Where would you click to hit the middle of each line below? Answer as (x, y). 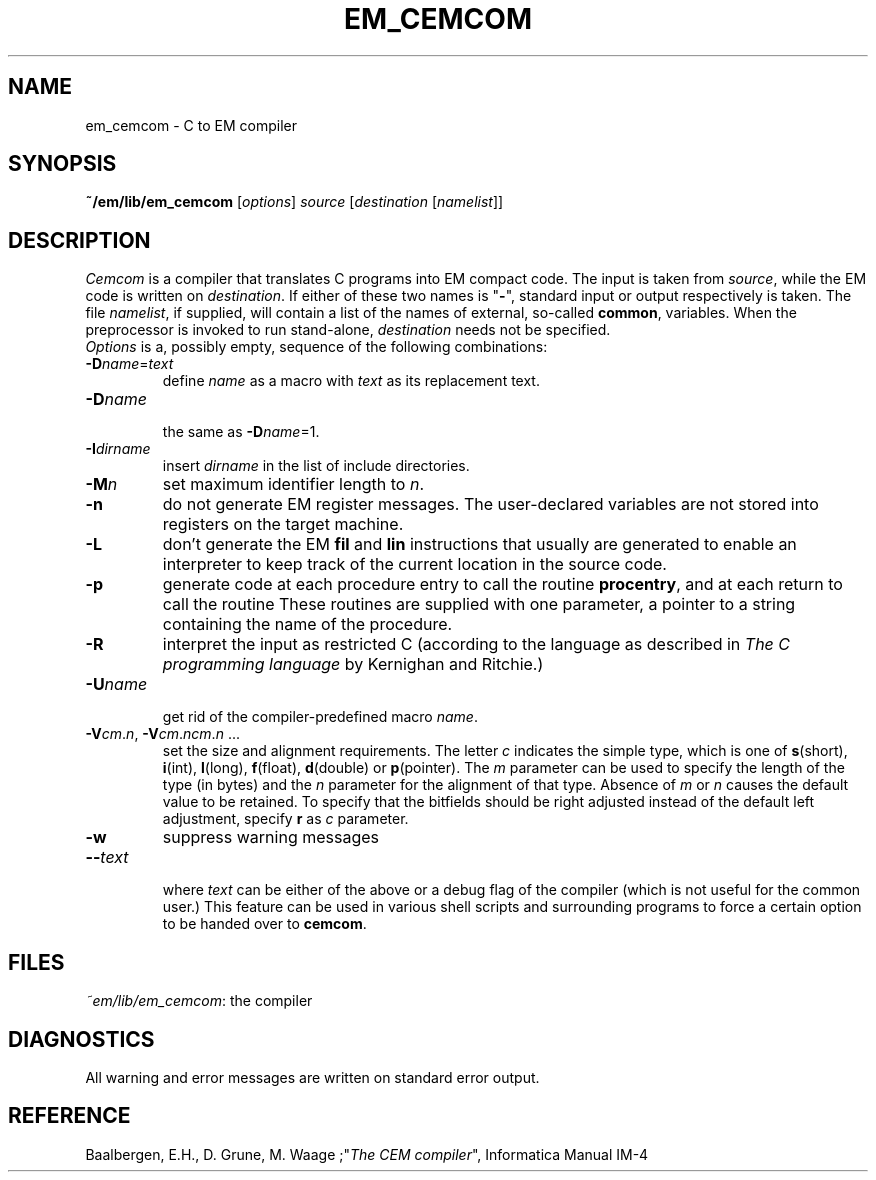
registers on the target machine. (283, 524)
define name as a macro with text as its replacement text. (351, 381)
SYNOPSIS (62, 164)
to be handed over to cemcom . (264, 924)
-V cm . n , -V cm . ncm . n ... (162, 734)
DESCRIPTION (79, 240)
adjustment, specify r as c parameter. (285, 819)
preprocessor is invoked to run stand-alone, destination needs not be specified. (348, 330)
